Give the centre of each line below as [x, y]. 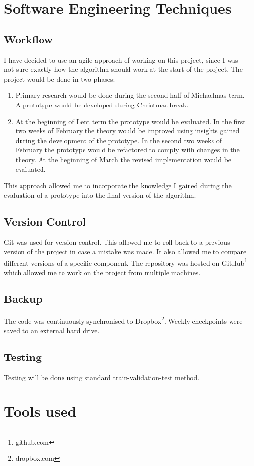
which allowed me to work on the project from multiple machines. [102, 272]
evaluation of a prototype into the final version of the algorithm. [100, 195]
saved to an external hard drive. [52, 330]
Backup [23, 298]
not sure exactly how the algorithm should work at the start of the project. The [123, 69]
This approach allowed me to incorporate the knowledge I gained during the [118, 185]
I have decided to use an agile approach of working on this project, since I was [121, 59]
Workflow [29, 39]
